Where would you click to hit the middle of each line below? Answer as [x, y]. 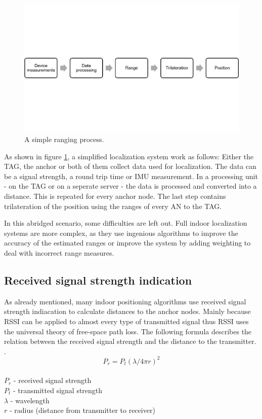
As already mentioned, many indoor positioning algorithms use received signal [125, 301]
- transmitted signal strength [58, 390]
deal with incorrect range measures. [59, 252]
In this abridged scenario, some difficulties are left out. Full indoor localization [126, 223]
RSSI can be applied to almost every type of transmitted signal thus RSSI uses [126, 321]
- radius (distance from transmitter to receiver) [82, 410]
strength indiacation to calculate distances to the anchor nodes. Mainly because [127, 311]
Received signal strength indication [98, 280]
